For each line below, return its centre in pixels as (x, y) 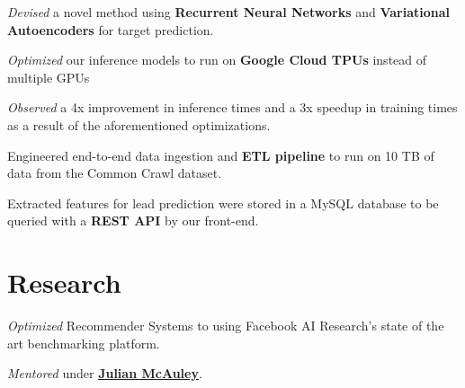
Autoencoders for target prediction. (111, 29)
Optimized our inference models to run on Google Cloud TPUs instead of (217, 60)
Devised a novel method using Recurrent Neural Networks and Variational (228, 12)
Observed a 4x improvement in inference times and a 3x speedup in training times (232, 107)
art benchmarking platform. (84, 343)
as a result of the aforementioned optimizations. (139, 124)
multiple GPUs (49, 77)
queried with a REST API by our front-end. (133, 220)
